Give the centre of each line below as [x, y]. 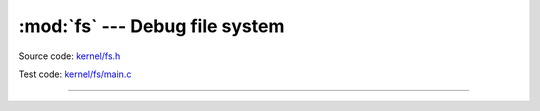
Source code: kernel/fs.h [69, 56]
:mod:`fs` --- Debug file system [151, 26]
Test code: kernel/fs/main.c [75, 74]
